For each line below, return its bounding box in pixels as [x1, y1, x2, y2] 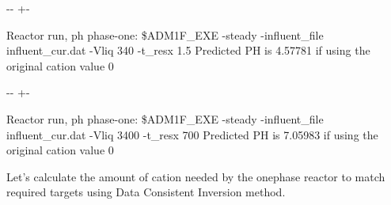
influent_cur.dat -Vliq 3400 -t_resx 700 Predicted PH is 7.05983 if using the [6, 126, 378, 142]
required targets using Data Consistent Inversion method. [6, 184, 286, 200]
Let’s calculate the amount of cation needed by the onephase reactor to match [6, 168, 385, 184]
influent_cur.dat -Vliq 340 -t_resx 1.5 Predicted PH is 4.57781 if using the [6, 42, 370, 59]
